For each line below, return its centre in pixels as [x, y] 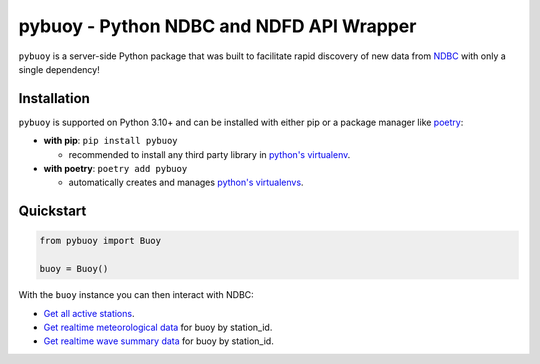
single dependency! [59, 69]
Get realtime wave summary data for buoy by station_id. [158, 341]
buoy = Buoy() [74, 269]
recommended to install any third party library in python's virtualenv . [209, 154]
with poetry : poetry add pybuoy [115, 169]
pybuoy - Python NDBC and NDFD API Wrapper [217, 26]
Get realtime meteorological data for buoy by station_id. [158, 327]
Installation [54, 98]
